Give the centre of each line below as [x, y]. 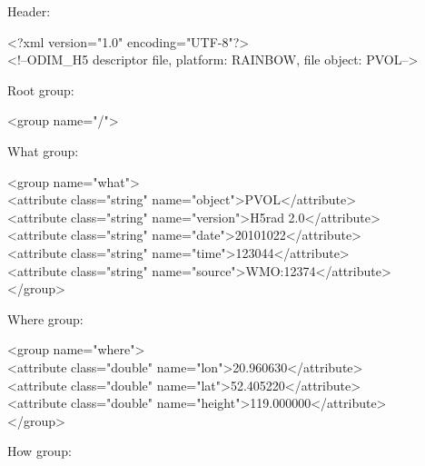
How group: [40, 451]
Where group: [45, 318]
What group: [43, 150]
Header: [29, 11]
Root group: [41, 89]
